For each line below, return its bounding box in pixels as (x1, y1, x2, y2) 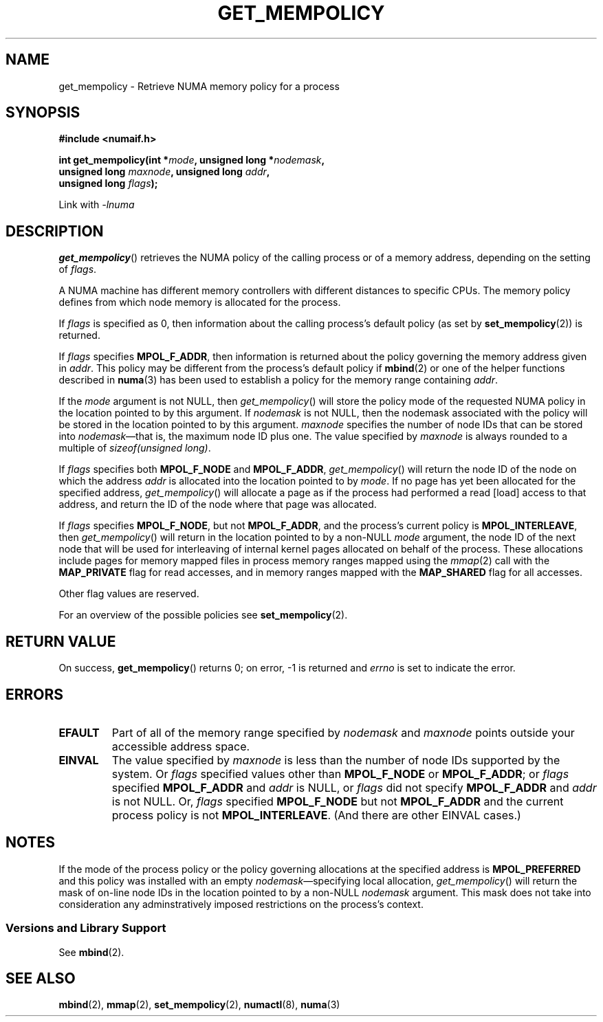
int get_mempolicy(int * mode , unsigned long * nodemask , (58, 154, 325, 166)
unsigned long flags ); (58, 177, 158, 190)
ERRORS (6, 685, 64, 703)
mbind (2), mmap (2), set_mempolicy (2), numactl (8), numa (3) (58, 999, 340, 1011)
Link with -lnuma (58, 199, 135, 211)
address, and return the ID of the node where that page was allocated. (58, 498, 377, 511)
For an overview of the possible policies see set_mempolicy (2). (58, 609, 348, 621)
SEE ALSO (6, 969, 76, 987)
